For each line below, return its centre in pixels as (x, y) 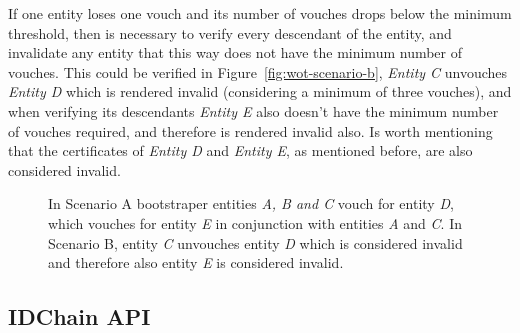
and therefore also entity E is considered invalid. (196, 262)
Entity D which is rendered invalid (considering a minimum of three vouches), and (260, 91)
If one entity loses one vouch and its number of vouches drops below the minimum (260, 13)
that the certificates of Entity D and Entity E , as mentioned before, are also (240, 150)
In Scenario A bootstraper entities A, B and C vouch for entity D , (251, 203)
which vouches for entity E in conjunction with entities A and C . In (255, 222)
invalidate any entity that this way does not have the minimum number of (235, 52)
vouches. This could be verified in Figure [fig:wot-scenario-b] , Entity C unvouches (258, 71)
